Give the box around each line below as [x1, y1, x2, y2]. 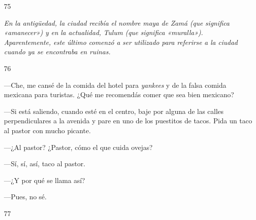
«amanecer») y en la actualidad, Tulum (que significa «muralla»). [4, 27, 203, 37]
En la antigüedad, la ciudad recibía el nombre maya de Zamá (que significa [4, 17, 230, 28]
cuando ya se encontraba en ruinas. [4, 46, 111, 57]
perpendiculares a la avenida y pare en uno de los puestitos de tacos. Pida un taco [4, 115, 252, 126]
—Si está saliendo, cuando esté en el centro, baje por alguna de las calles [4, 106, 224, 116]
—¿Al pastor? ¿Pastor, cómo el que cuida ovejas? [4, 142, 153, 152]
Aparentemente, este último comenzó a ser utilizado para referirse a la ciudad [4, 37, 238, 47]
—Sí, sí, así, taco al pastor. [4, 158, 86, 169]
